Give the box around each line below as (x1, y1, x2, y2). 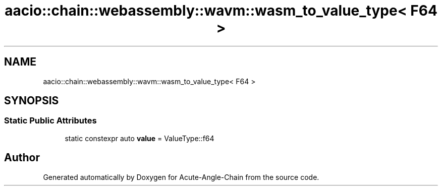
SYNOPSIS (4, 94, 59, 107)
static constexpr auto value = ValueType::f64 (65, 134, 214, 143)
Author (4, 151, 40, 164)
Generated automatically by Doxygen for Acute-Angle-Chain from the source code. (43, 172, 319, 181)
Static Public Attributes (4, 115, 97, 126)
